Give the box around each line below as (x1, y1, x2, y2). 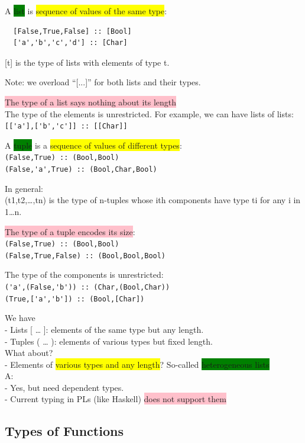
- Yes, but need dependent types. (5, 381, 124, 393)
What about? (5, 346, 53, 359)
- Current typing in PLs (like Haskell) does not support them (5, 393, 226, 405)
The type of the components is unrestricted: (5, 268, 164, 281)
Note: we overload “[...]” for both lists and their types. (5, 76, 201, 88)
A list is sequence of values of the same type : (5, 5, 167, 17)
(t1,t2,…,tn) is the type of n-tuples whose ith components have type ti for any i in (5, 194, 301, 206)
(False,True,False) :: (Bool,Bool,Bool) (5, 251, 166, 260)
